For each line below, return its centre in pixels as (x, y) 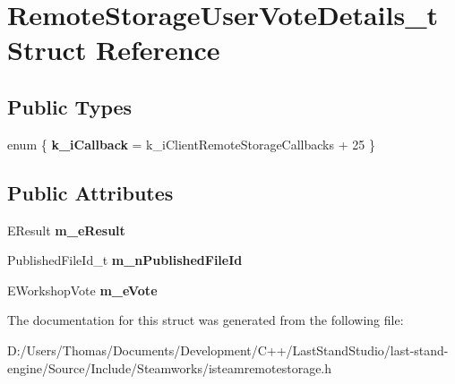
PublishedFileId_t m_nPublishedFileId (125, 260)
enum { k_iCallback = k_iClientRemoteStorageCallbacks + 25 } (191, 144)
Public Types (70, 106)
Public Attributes (90, 192)
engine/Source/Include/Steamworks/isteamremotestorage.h (170, 367)
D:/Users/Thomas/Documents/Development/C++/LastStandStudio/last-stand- (228, 350)
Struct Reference (114, 50)
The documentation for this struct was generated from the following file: (206, 320)
